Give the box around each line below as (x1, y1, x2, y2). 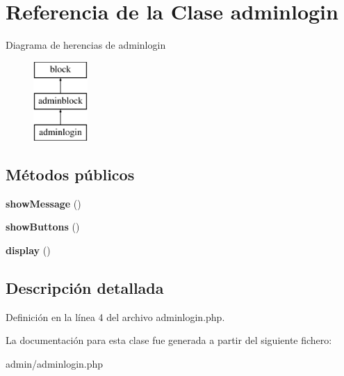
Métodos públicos (6, 164, 135, 185)
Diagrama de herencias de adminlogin (6, 38, 166, 52)
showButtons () (6, 219, 80, 234)
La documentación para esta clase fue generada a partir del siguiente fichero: (6, 333, 332, 347)
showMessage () (6, 196, 81, 210)
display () (6, 243, 51, 258)
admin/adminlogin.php (6, 357, 104, 371)
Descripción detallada (6, 277, 164, 299)
